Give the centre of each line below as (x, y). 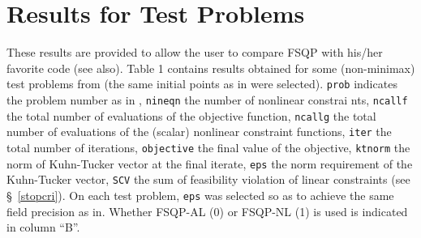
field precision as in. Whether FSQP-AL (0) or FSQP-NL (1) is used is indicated (207, 211)
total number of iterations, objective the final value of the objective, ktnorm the (208, 147)
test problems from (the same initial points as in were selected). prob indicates (202, 84)
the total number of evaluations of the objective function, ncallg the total (191, 115)
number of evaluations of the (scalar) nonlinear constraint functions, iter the (199, 132)
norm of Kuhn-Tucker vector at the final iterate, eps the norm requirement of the (210, 163)
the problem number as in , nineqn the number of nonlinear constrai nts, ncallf (207, 99)
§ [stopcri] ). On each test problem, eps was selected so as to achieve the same (200, 195)
